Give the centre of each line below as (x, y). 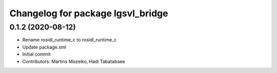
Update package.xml (44, 47)
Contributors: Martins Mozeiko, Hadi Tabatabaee (74, 61)
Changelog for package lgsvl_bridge (89, 13)
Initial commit (36, 54)
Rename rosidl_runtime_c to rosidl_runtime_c (70, 40)
